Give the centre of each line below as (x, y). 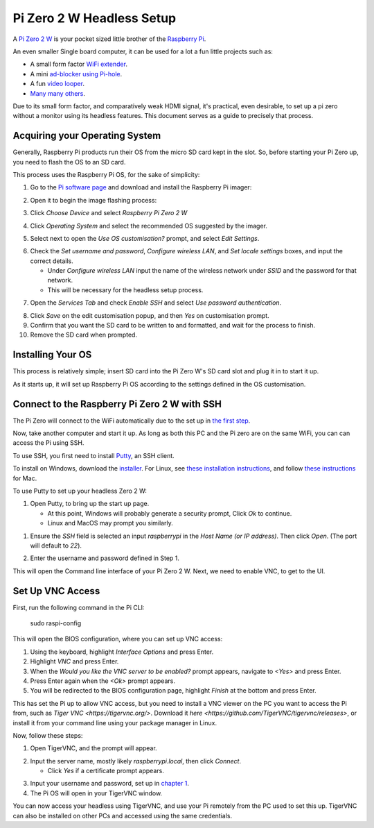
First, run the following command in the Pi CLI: (79, 607)
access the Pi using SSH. (48, 443)
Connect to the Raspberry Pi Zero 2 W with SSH (117, 404)
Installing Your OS (52, 355)
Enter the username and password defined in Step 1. (105, 558)
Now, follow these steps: (48, 735)
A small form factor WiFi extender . (79, 64)
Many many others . (58, 93)
